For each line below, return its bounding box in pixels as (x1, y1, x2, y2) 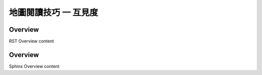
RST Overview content (9, 38, 54, 44)
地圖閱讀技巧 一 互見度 (9, 7, 98, 18)
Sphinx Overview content (9, 63, 60, 69)
